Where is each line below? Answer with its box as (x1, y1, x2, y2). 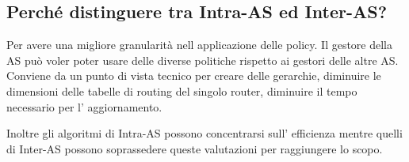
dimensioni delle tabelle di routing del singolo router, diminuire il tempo (6, 82, 357, 99)
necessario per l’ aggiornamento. (6, 98, 162, 115)
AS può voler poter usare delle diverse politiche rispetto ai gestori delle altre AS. (6, 51, 399, 68)
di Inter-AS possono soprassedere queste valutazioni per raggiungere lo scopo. (6, 140, 383, 156)
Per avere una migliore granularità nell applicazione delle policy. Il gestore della (6, 36, 393, 53)
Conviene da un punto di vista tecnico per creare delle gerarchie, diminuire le (6, 67, 381, 84)
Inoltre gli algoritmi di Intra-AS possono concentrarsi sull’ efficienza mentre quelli (6, 125, 403, 141)
